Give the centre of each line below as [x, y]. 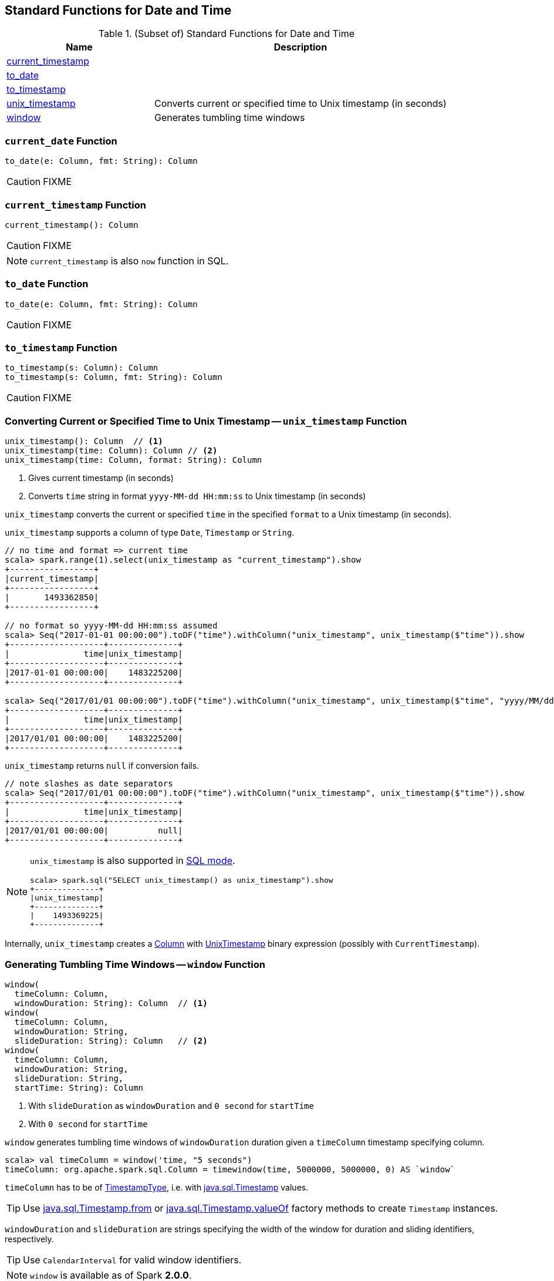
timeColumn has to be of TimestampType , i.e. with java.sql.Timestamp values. [157, 1187]
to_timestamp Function [61, 348]
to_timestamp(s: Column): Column [82, 368]
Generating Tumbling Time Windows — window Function [135, 964]
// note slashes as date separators [89, 784]
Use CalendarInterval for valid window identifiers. [132, 1260]
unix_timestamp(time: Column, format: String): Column [134, 460]
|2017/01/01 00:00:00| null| [94, 831]
